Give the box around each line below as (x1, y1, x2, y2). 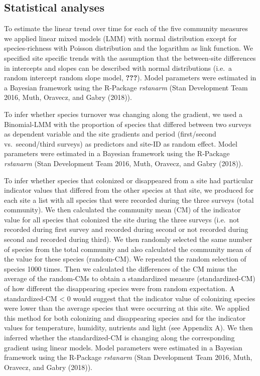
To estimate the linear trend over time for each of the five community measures (4, 23, 248, 34)
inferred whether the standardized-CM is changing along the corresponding (4, 332, 235, 343)
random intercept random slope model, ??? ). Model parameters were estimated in (4, 72, 256, 83)
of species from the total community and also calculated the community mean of (4, 243, 251, 254)
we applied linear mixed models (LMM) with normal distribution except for (4, 33, 237, 43)
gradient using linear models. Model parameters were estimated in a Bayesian (4, 342, 242, 352)
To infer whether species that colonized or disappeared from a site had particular (4, 175, 253, 185)
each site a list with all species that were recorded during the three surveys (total (4, 194, 254, 205)
